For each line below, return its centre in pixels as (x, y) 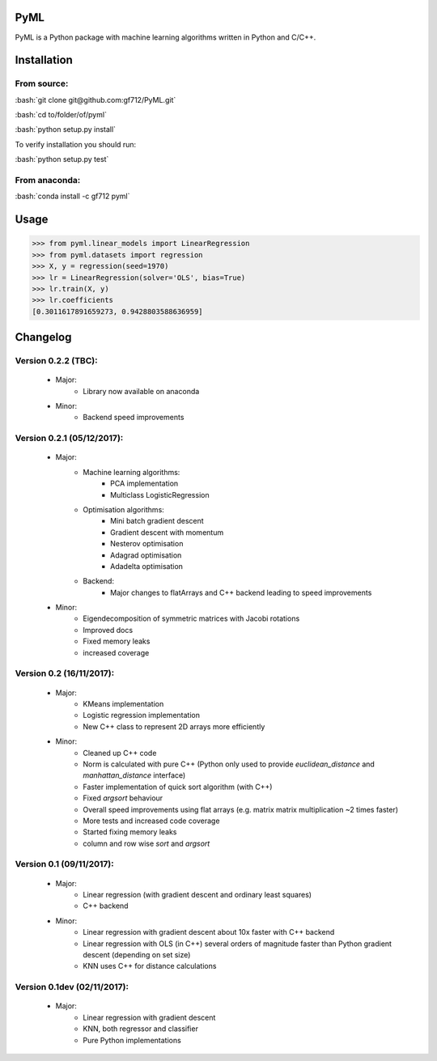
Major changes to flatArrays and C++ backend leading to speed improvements (241, 592)
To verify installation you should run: (76, 144)
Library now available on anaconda (141, 391)
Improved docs (108, 630)
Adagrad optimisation (146, 555)
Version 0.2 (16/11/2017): (65, 673)
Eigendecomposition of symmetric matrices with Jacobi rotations (191, 618)
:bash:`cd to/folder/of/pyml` (61, 115)
